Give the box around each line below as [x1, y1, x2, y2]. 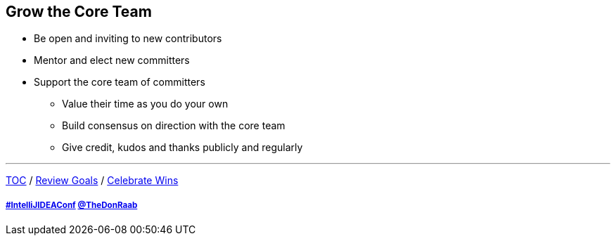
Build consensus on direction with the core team [62, 119, 285, 132]
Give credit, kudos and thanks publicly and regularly [62, 141, 303, 154]
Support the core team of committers [34, 76, 205, 89]
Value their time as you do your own [62, 98, 229, 110]
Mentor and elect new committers [34, 54, 190, 67]
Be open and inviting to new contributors [34, 32, 222, 45]
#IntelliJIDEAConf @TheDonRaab [6, 200, 138, 210]
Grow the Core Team [6, 3, 152, 20]
